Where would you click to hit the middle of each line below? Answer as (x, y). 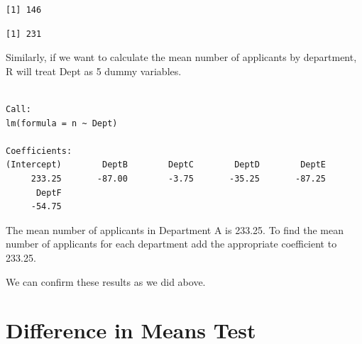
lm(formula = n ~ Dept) (62, 123)
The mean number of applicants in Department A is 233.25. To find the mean (175, 229)
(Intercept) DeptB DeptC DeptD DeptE (166, 165)
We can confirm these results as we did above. (106, 281)
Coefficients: (39, 151)
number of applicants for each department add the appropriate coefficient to (171, 244)
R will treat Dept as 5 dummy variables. (94, 71)
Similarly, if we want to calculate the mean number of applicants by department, (181, 57)
